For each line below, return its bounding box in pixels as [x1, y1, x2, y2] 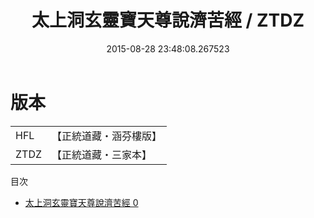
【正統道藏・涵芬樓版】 [51, 129, 163, 143]
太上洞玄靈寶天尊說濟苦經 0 [24, 196, 139, 208]
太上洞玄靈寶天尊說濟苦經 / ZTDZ [31, 9, 305, 32]
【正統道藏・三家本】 [51, 147, 153, 161]
